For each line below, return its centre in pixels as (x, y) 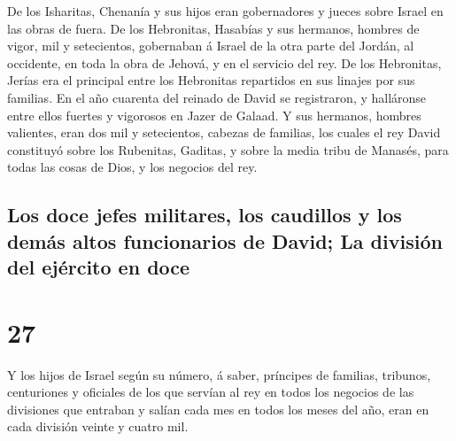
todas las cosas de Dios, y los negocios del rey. (132, 167)
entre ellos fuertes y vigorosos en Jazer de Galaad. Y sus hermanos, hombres (214, 115)
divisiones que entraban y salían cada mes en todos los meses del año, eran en (218, 409)
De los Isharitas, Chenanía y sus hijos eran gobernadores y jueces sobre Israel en (225, 11)
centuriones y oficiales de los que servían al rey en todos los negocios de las (211, 392)
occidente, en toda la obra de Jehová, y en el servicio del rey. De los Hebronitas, (224, 62)
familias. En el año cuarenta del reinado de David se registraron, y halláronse (217, 97)
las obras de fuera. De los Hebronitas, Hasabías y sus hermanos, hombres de (213, 28)
